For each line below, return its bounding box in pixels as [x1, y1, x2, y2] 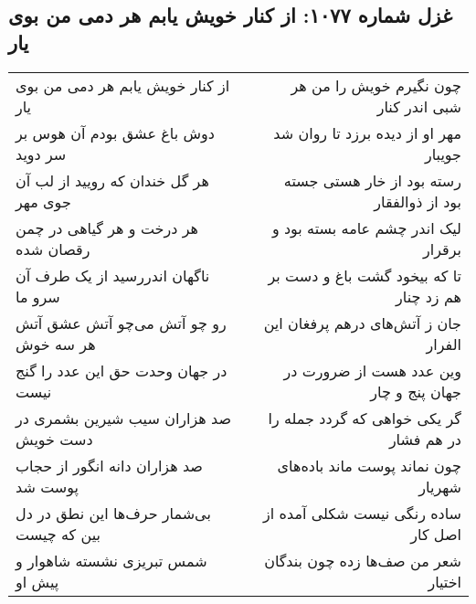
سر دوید [16, 143, 67, 164]
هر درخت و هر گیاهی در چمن [16, 217, 198, 238]
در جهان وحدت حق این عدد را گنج [16, 359, 227, 381]
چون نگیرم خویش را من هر [291, 74, 461, 96]
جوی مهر [16, 190, 71, 212]
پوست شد [16, 475, 79, 497]
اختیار [428, 570, 461, 592]
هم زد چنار [396, 285, 461, 307]
